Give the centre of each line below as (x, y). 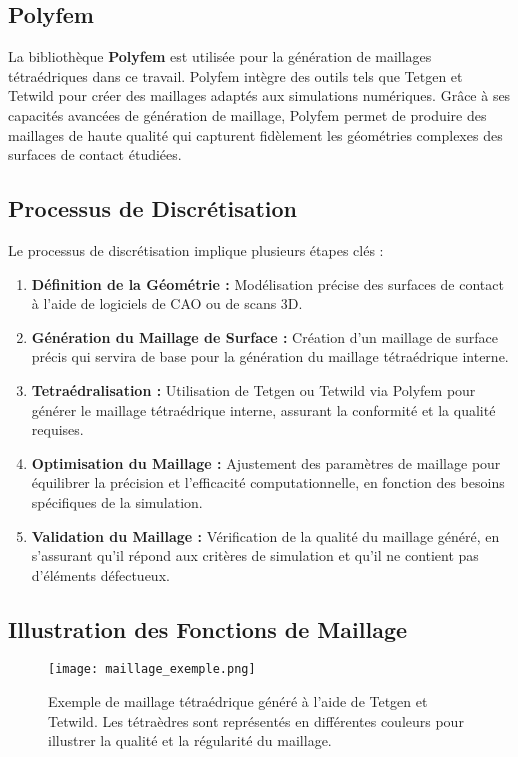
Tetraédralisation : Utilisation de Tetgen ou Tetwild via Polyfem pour (253, 389)
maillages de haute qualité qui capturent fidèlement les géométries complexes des (255, 134)
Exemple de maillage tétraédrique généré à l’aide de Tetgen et (238, 701)
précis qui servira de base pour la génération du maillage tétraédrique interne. (270, 356)
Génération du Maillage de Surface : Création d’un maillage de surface (264, 336)
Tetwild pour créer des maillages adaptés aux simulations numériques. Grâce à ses (259, 95)
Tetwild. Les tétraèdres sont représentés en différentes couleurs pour (256, 720)
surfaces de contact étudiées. (95, 154)
